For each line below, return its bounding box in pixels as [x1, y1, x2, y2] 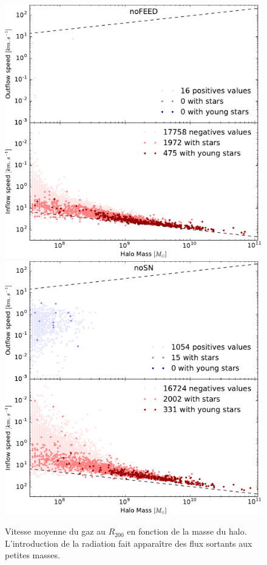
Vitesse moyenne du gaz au [5, 525, 106, 538]
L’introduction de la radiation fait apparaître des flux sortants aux [5, 536, 252, 549]
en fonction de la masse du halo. [127, 525, 247, 538]
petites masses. [5, 549, 60, 561]
